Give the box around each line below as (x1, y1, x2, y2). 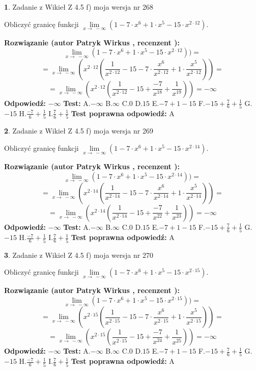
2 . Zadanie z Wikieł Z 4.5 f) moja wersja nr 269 (4, 125, 153, 136)
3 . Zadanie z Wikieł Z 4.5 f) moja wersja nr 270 (4, 249, 153, 260)
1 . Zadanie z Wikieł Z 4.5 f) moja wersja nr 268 (4, 2, 153, 12)
